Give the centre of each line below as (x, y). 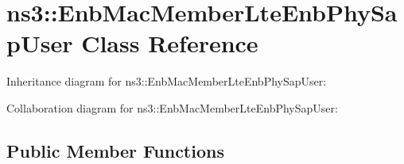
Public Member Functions (115, 150)
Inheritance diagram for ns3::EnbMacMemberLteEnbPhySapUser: (167, 81)
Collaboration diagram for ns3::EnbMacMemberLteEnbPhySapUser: (172, 107)
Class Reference (170, 43)
